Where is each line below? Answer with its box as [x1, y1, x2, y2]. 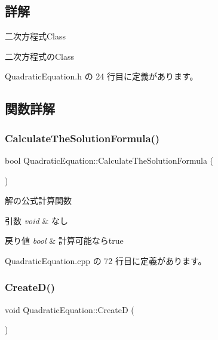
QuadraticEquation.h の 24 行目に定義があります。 [5, 70, 198, 82]
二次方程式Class [5, 30, 66, 42]
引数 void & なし [5, 214, 68, 226]
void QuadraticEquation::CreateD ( [5, 303, 134, 316]
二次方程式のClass [5, 50, 75, 62]
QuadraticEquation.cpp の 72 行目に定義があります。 [5, 254, 207, 267]
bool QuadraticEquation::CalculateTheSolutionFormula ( [5, 154, 214, 166]
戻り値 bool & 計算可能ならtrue [5, 234, 124, 247]
